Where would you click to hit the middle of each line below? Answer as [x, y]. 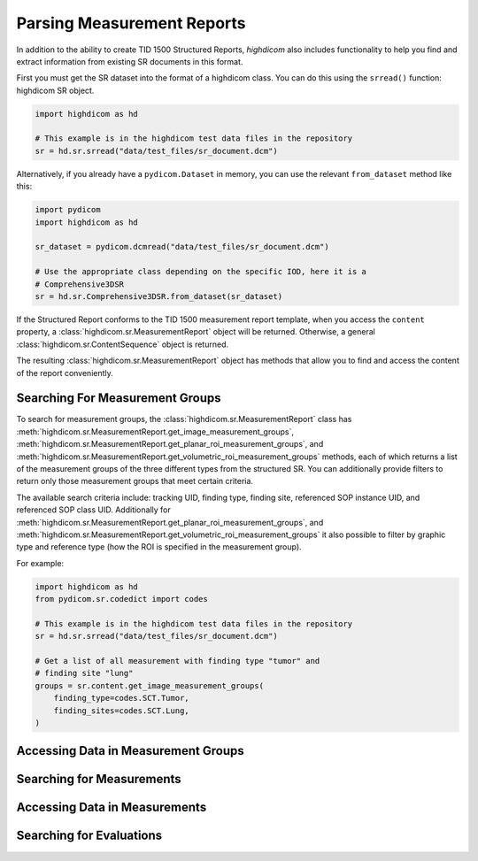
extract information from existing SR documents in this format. [130, 61]
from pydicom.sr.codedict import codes [121, 599]
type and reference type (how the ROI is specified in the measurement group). [159, 547]
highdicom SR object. [55, 90]
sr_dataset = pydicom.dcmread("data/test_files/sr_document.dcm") [182, 247]
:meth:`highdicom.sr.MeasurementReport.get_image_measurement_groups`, [155, 431]
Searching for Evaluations [89, 836]
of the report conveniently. [65, 373]
